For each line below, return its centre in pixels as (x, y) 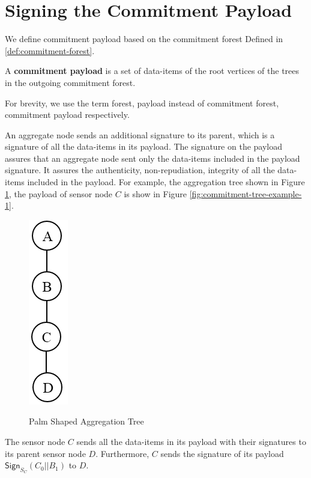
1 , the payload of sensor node (59, 193)
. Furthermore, (122, 453)
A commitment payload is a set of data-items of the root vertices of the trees (152, 71)
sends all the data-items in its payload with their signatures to (191, 442)
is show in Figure (155, 193)
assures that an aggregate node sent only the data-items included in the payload (152, 158)
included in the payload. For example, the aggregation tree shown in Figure (166, 182)
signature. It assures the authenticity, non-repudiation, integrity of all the (140, 170)
